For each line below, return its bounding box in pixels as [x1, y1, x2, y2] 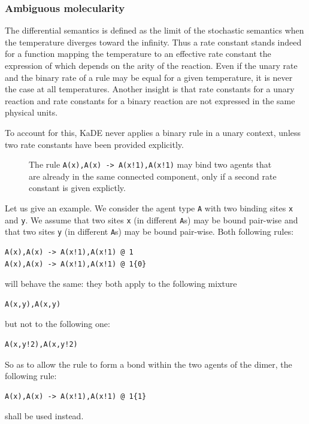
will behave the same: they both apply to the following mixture [5, 277, 237, 290]
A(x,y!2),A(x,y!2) [5, 340, 78, 349]
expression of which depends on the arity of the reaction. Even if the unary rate [5, 59, 298, 71]
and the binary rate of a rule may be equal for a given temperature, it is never [5, 71, 293, 83]
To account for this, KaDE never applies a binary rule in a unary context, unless [5, 126, 301, 138]
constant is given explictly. [29, 181, 126, 194]
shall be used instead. [5, 410, 84, 422]
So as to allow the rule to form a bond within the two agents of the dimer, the [5, 358, 292, 370]
